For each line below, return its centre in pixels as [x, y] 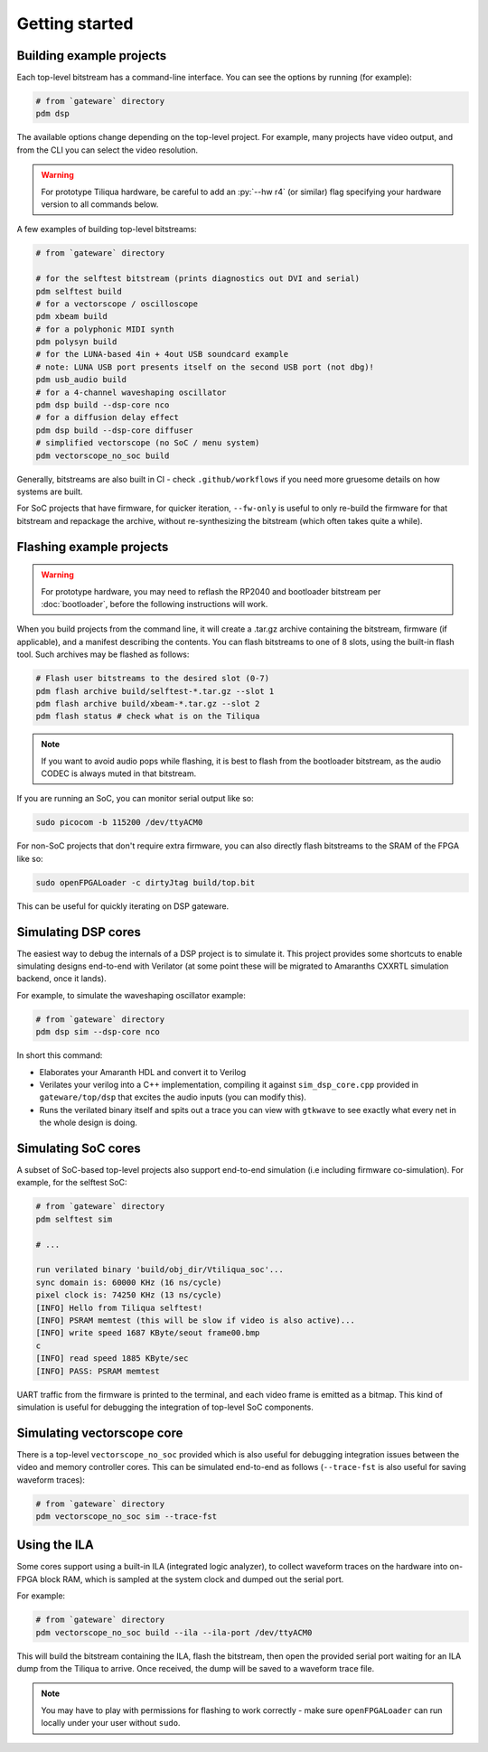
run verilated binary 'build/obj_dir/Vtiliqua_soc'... [160, 1270]
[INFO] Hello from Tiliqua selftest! [119, 1307]
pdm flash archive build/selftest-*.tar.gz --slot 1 [155, 691]
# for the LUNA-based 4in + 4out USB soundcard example [162, 354]
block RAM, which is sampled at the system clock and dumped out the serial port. [192, 1579]
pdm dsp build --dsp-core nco [103, 405]
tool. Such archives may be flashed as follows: [103, 654]
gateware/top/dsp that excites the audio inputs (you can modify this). [173, 1097]
